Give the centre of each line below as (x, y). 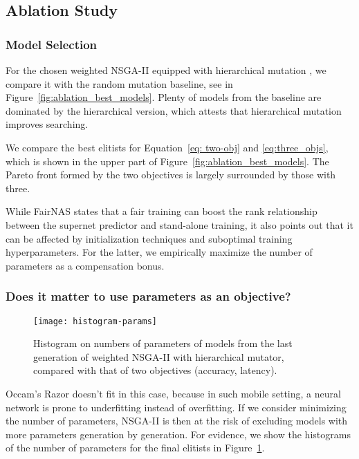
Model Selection (52, 44)
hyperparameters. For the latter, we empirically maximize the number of (159, 252)
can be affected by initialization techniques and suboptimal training (149, 238)
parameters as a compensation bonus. (85, 265)
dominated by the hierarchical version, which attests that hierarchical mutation (174, 110)
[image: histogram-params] (95, 321)
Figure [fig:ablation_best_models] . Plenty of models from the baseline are (164, 97)
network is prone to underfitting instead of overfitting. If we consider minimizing (176, 407)
